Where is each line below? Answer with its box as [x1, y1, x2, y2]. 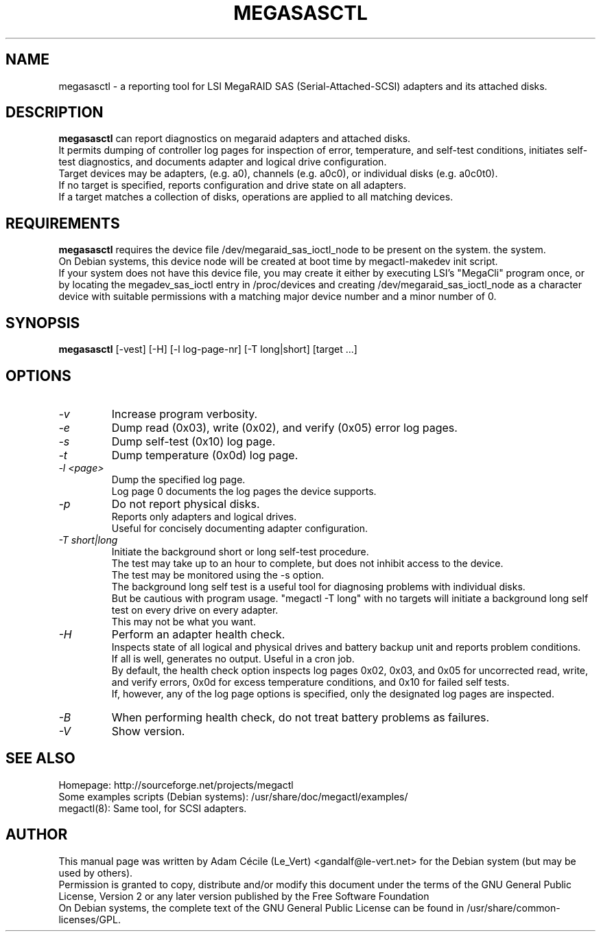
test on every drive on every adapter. [111, 603, 279, 616]
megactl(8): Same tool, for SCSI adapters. [58, 802, 247, 814]
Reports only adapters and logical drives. [111, 510, 297, 522]
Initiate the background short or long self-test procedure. [111, 545, 369, 557]
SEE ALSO [5, 750, 75, 767]
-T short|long [58, 533, 118, 546]
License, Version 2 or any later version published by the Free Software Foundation [58, 890, 429, 902]
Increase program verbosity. [111, 406, 258, 421]
